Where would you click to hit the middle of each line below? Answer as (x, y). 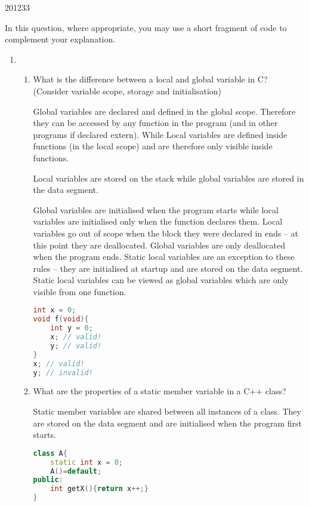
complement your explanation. (60, 39)
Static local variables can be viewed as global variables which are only (161, 280)
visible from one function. (80, 291)
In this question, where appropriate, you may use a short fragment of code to (146, 27)
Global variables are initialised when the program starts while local (156, 209)
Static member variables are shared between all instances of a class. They (167, 411)
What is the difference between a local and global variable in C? (150, 79)
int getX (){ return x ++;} (99, 489)
